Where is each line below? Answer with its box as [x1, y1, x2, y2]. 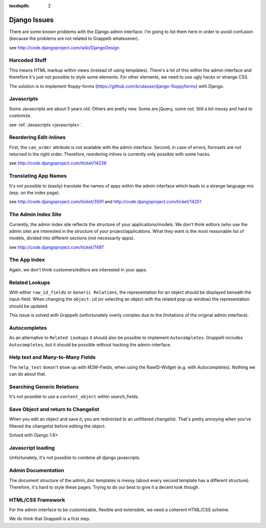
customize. [9, 113, 32, 118]
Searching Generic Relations [9, 383, 79, 390]
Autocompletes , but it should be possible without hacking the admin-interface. [9, 341, 172, 347]
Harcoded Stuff [9, 57, 47, 64]
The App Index [9, 257, 45, 264]
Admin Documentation [9, 467, 65, 474]
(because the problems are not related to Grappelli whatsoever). [9, 36, 139, 41]
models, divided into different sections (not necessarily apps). [9, 235, 135, 241]
